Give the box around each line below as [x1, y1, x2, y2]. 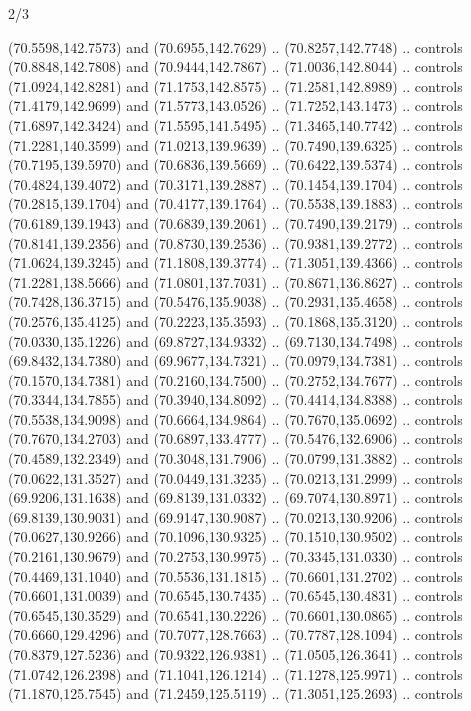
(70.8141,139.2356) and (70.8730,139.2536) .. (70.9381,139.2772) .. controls [8, 232, 463, 253]
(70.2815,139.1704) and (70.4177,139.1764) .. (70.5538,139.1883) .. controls [8, 193, 463, 214]
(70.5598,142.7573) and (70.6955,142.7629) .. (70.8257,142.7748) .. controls [8, 36, 463, 57]
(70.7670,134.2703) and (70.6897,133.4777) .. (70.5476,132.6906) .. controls [8, 428, 463, 449]
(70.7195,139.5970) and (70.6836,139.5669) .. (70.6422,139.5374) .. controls [8, 154, 463, 175]
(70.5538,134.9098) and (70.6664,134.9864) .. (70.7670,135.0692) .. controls [8, 408, 463, 429]
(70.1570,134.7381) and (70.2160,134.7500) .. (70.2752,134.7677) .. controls [8, 369, 463, 390]
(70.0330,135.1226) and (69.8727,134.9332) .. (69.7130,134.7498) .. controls [8, 330, 463, 351]
